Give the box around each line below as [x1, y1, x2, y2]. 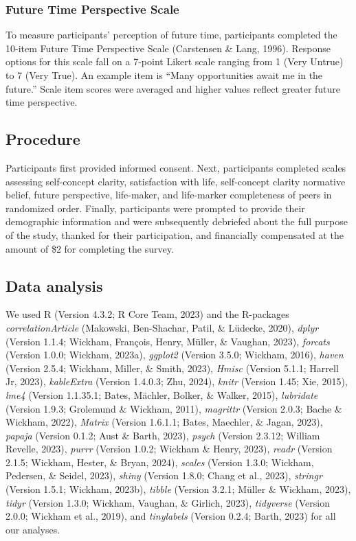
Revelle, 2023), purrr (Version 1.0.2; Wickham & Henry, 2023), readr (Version [5, 441, 333, 456]
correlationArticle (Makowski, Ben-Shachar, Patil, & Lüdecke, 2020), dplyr [5, 320, 319, 334]
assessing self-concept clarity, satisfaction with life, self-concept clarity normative [5, 174, 346, 188]
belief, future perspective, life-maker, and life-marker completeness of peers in [5, 187, 332, 202]
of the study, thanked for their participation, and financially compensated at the [5, 227, 344, 242]
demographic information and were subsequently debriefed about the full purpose [5, 214, 348, 229]
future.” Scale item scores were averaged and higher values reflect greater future [5, 81, 341, 95]
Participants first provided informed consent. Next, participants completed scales [5, 160, 346, 174]
